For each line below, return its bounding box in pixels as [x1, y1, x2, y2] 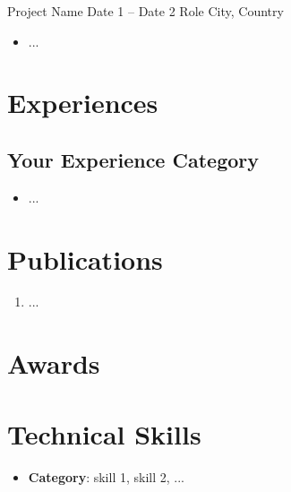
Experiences [7, 84, 158, 121]
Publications [7, 240, 163, 277]
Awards [7, 345, 100, 382]
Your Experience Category [7, 145, 259, 173]
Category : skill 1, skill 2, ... [28, 467, 184, 486]
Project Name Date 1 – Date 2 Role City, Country [7, 2, 284, 20]
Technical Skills [7, 415, 201, 452]
